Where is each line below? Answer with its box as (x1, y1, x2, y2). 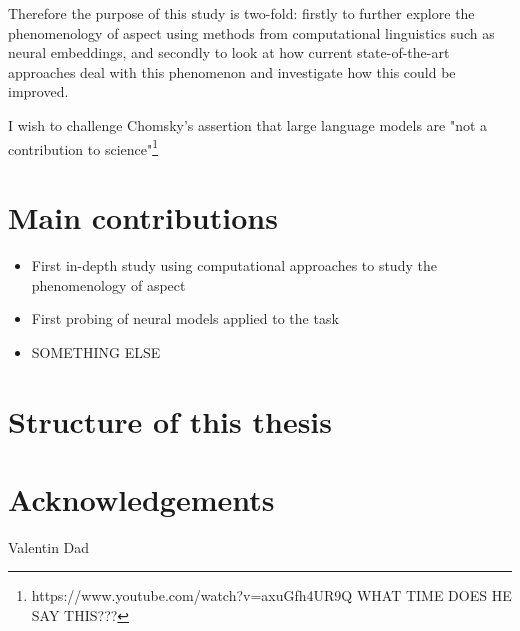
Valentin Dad (8, 536, 90, 557)
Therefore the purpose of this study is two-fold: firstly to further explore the (8, 3, 475, 23)
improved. (8, 81, 69, 102)
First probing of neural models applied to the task (31, 308, 339, 329)
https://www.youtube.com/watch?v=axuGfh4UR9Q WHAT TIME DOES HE (31, 585, 512, 606)
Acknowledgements (8, 478, 275, 519)
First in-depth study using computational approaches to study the (31, 254, 437, 275)
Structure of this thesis (8, 400, 332, 441)
